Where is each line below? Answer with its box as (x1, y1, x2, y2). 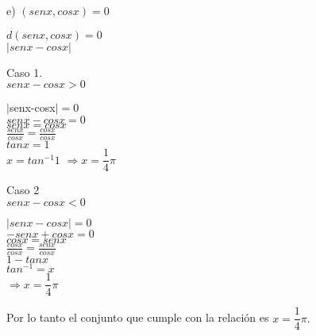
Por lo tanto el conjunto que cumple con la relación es (6, 309, 269, 326)
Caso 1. (6, 63, 43, 80)
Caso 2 (6, 181, 40, 198)
